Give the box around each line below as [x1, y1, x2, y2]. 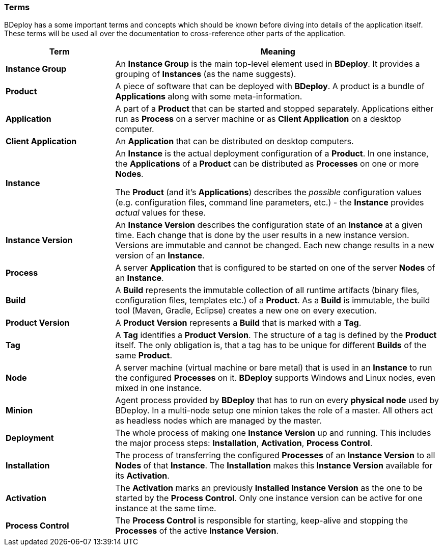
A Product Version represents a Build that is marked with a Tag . [115, 318, 362, 328]
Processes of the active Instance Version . [115, 526, 279, 536]
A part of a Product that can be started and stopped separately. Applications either [115, 103, 434, 114]
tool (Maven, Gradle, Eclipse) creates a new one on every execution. [115, 305, 377, 316]
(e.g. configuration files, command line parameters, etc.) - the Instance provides [115, 197, 424, 208]
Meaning [260, 46, 295, 57]
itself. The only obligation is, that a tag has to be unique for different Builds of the [115, 340, 427, 351]
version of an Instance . [115, 250, 205, 261]
